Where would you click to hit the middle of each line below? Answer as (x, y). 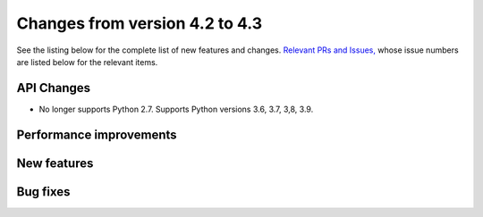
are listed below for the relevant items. (87, 62)
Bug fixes (43, 192)
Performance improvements (97, 134)
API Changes (54, 88)
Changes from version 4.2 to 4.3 (140, 23)
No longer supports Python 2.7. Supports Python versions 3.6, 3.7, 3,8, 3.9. (176, 109)
